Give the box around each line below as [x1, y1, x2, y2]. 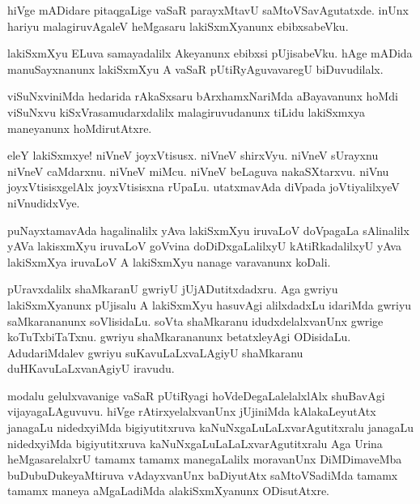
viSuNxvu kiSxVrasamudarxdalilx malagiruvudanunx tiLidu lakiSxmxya [7, 103, 365, 120]
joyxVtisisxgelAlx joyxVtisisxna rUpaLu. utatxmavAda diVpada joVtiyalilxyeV [7, 178, 400, 195]
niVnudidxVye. [7, 194, 80, 211]
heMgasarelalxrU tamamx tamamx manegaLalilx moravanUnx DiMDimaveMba [7, 451, 402, 468]
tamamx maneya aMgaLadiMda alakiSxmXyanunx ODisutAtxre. [7, 482, 329, 499]
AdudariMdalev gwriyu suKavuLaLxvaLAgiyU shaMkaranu [7, 344, 303, 361]
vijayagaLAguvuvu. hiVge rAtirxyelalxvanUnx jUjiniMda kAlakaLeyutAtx [7, 403, 376, 420]
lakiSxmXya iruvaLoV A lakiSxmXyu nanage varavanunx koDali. [7, 253, 331, 270]
